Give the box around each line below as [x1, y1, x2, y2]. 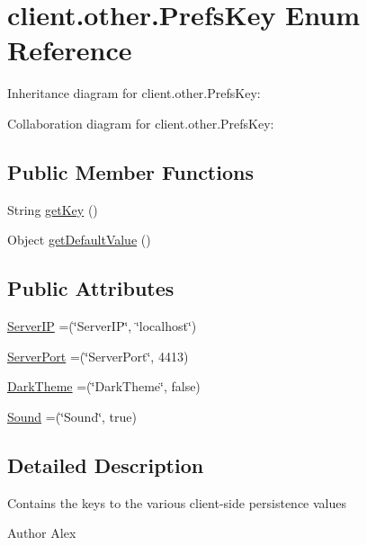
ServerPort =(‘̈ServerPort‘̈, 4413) [7, 346, 189, 365]
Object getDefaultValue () [7, 230, 151, 249]
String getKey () [7, 200, 98, 219]
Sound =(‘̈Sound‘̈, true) [7, 407, 137, 425]
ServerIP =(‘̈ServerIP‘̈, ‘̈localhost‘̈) [7, 317, 197, 335]
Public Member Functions [7, 157, 254, 185]
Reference [7, 31, 132, 68]
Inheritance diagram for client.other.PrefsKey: [7, 84, 261, 103]
